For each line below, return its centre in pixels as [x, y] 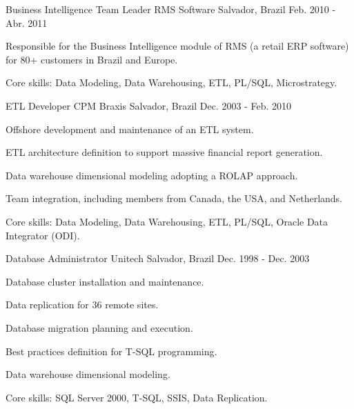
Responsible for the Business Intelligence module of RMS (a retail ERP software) [177, 46]
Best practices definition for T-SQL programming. [111, 351]
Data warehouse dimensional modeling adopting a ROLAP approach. [152, 175]
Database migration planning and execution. [99, 327]
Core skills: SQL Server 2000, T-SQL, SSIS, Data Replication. [137, 397]
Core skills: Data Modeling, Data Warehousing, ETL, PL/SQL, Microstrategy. [171, 82]
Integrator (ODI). [43, 235]
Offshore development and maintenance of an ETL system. [130, 129]
